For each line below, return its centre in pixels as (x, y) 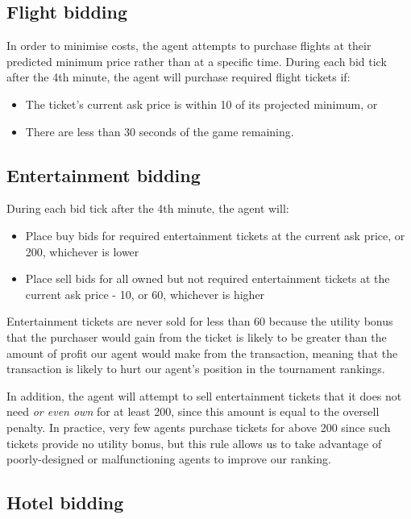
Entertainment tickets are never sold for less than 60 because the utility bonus (200, 321)
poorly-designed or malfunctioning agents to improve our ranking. (169, 459)
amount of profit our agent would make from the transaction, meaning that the (202, 353)
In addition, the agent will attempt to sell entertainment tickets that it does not (204, 395)
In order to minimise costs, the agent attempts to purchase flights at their (189, 46)
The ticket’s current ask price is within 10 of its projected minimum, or (201, 104)
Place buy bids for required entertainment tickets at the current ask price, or (215, 235)
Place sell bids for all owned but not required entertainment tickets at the (208, 278)
